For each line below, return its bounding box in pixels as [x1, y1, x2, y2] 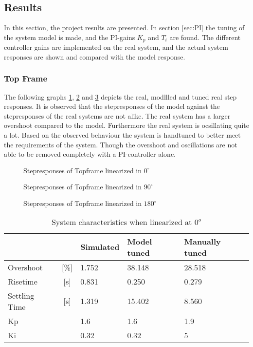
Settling [8, 289, 35, 301]
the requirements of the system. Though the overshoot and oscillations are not [4, 139, 237, 149]
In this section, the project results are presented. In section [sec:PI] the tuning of [4, 22, 245, 33]
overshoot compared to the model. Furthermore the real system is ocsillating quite [4, 120, 250, 130]
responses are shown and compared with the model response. [4, 51, 185, 61]
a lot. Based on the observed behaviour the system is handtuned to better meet [4, 130, 241, 140]
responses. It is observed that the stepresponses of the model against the [4, 101, 220, 111]
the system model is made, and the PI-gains [4, 32, 135, 42]
